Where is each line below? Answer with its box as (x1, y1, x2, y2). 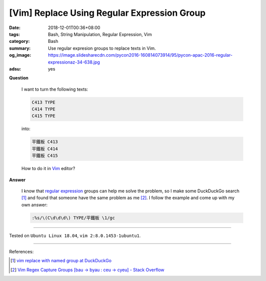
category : (9, 38, 30, 44)
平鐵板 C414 (32, 146, 58, 151)
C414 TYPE (32, 106, 56, 112)
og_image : (9, 52, 32, 58)
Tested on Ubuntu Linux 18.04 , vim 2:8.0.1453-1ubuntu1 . (9, 232, 141, 239)
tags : (9, 31, 20, 37)
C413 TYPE (32, 99, 56, 105)
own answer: (21, 202, 48, 208)
